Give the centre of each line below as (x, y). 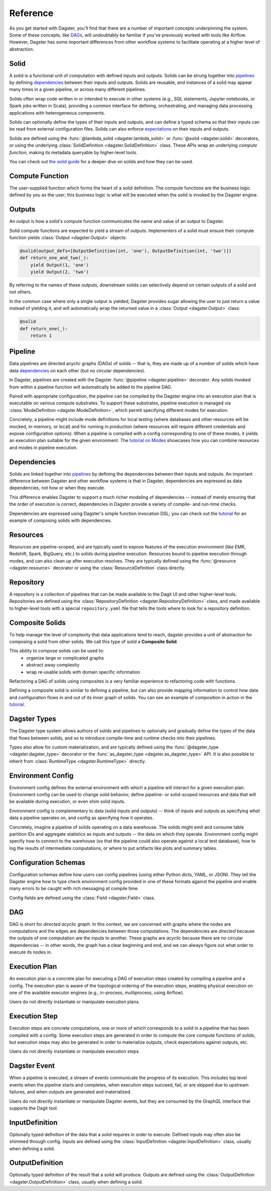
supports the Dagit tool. (34, 1108)
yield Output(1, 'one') (59, 265)
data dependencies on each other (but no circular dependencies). (77, 370)
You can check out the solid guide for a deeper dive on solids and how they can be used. (101, 161)
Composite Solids (38, 623)
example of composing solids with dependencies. (61, 520)
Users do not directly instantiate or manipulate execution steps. (75, 1051)
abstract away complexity (53, 665)
